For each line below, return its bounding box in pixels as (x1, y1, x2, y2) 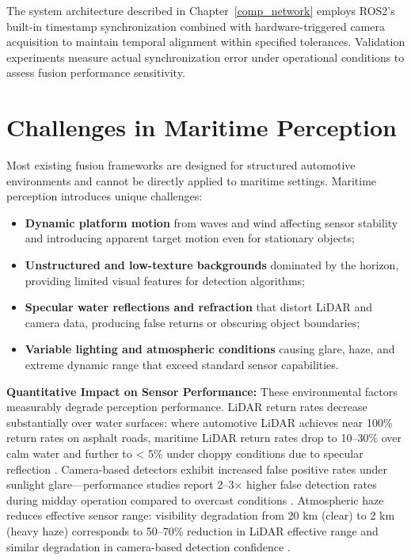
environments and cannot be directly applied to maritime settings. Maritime (6, 172, 377, 189)
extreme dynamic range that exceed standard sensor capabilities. (25, 356, 339, 373)
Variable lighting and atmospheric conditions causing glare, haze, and (25, 341, 395, 357)
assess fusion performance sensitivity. (6, 64, 185, 81)
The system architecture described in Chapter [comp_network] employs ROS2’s (6, 2, 395, 18)
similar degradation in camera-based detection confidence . (6, 538, 291, 554)
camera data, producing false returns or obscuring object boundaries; (25, 314, 360, 330)
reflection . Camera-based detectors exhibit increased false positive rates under (6, 460, 387, 477)
